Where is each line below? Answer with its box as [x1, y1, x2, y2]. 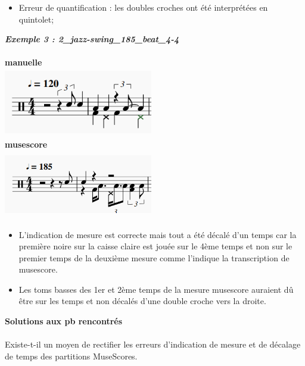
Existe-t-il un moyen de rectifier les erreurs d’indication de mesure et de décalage [5, 338, 301, 351]
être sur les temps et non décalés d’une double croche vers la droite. [18, 295, 266, 307]
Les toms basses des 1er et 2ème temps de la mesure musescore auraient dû [18, 283, 294, 295]
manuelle [5, 56, 42, 68]
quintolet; [18, 12, 54, 25]
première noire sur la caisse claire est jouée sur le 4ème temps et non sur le [18, 240, 292, 252]
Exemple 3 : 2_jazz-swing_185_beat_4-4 [5, 33, 179, 45]
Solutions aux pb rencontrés [5, 315, 123, 327]
